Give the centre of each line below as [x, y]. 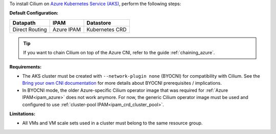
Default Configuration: [34, 13]
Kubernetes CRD [107, 29]
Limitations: [22, 114]
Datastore [99, 23]
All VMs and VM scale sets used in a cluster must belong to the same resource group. [112, 123]
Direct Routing [30, 29]
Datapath [24, 23]
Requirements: [26, 66]
